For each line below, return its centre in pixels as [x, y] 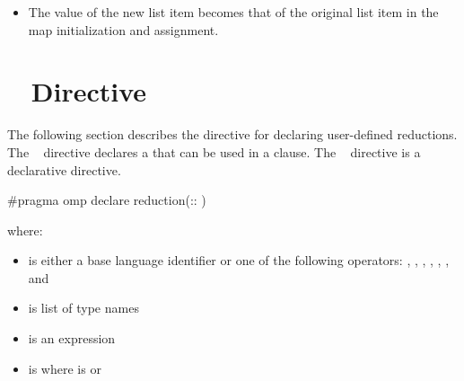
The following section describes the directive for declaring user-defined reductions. [232, 134]
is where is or [65, 368]
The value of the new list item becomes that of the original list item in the [233, 12]
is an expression [72, 338]
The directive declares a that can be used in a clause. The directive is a [214, 151]
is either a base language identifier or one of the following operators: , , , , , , [239, 260]
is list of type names [83, 308]
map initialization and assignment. [123, 29]
